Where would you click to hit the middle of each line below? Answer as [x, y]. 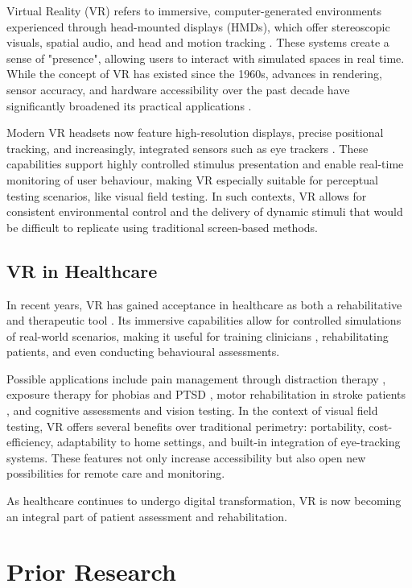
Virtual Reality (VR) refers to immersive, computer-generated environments [194, 10]
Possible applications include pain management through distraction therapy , [196, 378]
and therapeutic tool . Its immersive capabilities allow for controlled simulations [204, 320]
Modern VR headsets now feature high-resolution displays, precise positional [195, 133]
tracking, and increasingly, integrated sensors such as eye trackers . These [187, 148]
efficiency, [30, 442]
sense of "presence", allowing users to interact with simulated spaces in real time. [206, 58]
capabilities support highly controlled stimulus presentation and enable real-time [205, 164]
